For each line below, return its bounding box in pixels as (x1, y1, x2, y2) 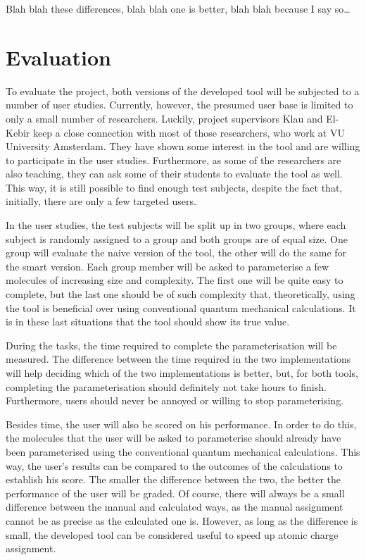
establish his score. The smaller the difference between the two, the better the (6, 472, 341, 487)
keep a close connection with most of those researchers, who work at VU (32, 125, 345, 139)
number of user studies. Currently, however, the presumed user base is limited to (6, 97, 353, 112)
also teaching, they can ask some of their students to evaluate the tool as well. (6, 166, 343, 181)
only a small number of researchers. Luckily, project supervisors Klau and (6, 111, 323, 125)
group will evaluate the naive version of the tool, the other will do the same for (6, 245, 347, 260)
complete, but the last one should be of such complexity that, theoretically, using (6, 287, 355, 301)
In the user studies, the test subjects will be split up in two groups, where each (6, 218, 346, 232)
